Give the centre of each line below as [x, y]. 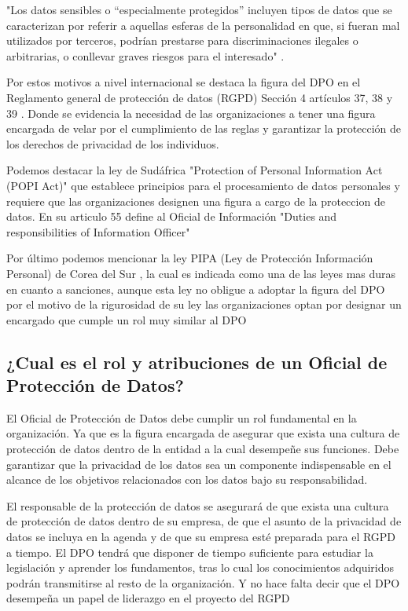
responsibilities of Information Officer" [98, 231]
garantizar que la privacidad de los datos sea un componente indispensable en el [199, 464]
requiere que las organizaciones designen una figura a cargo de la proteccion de [196, 201]
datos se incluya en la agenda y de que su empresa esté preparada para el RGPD [201, 537]
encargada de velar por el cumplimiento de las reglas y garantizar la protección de [204, 128]
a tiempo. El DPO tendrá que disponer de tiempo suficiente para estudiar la [190, 552]
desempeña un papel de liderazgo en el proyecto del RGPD [148, 598]
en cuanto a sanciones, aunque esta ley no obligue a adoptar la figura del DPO [196, 289]
